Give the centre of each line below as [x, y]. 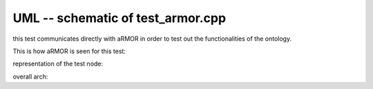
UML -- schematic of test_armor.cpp [119, 18]
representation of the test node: [58, 64]
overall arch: [30, 77]
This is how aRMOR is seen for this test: [69, 51]
